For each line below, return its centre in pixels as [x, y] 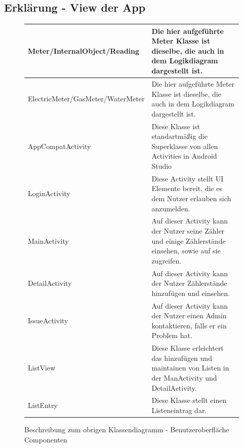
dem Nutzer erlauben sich [191, 198]
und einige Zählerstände [189, 240]
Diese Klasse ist [176, 126]
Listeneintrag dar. [179, 410]
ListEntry [43, 405]
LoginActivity [49, 193]
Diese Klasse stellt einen [189, 400]
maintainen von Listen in [190, 368]
